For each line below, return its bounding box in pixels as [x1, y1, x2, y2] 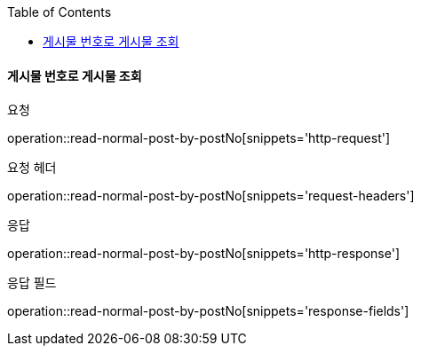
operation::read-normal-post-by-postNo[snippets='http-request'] [7, 130, 391, 146]
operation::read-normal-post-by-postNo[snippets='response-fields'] [7, 303, 409, 319]
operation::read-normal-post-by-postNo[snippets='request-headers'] [7, 188, 415, 204]
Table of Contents [7, 4, 112, 20]
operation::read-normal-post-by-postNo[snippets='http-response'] [7, 246, 401, 262]
